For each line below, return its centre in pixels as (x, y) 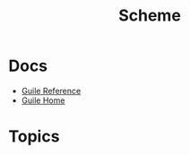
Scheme (150, 16)
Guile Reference (51, 90)
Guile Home (43, 100)
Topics (34, 137)
